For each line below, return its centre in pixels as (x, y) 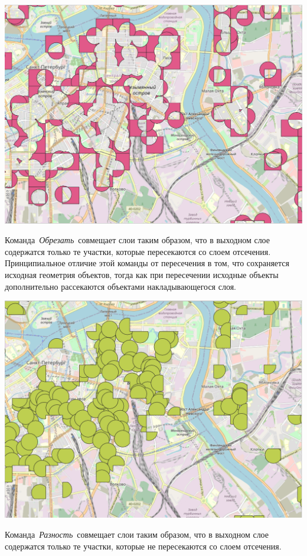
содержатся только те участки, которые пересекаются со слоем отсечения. (138, 251)
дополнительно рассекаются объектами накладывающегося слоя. (120, 286)
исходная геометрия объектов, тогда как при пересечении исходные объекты (142, 274)
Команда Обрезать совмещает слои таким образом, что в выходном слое (138, 240)
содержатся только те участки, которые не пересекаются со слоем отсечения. (143, 546)
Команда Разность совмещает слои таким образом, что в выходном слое (137, 534)
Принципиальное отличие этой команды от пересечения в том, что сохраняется (147, 263)
